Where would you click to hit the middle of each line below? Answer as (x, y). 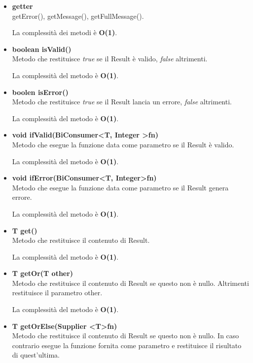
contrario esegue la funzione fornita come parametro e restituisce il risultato (127, 345)
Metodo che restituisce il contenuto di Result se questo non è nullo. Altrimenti (130, 283)
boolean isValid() (42, 49)
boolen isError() (40, 92)
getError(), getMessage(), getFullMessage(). (78, 16)
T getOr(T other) (43, 273)
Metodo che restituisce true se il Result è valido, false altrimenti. (110, 59)
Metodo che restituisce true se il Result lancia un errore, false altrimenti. (122, 102)
